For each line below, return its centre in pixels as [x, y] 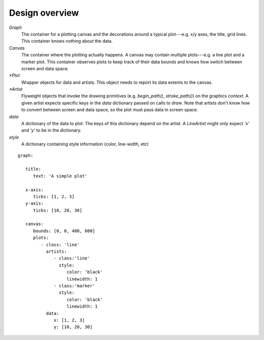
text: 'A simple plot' [60, 176]
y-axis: [34, 203]
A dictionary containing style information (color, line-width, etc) [85, 144]
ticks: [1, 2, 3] [54, 196]
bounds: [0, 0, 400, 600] [64, 231]
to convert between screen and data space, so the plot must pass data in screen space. [110, 110]
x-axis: [34, 190]
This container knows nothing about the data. [67, 41]
